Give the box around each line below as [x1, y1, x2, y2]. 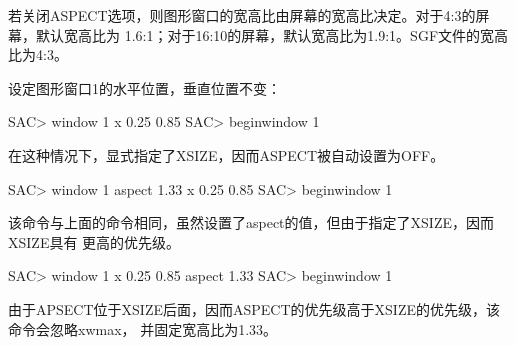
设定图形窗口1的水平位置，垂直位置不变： [8, 77, 281, 98]
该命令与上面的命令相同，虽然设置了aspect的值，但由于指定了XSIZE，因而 [8, 212, 494, 233]
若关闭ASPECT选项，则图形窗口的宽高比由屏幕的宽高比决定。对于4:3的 [8, 5, 476, 25]
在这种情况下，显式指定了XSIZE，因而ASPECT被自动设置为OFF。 [8, 144, 445, 165]
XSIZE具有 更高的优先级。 [8, 231, 181, 252]
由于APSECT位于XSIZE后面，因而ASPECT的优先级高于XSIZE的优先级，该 [8, 298, 500, 319]
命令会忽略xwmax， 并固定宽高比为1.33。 [8, 318, 278, 339]
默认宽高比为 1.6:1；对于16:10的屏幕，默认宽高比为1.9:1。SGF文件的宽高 [35, 24, 509, 45]
